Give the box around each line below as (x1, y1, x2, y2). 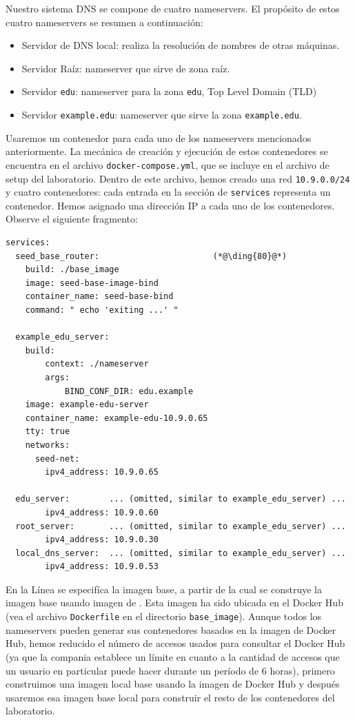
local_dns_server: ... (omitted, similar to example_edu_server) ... (15, 548, 346, 558)
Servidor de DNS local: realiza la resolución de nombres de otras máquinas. (21, 38, 340, 52)
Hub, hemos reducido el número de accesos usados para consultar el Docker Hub (6, 636, 345, 650)
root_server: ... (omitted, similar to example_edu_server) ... (15, 521, 346, 531)
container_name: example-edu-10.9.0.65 (25, 413, 208, 423)
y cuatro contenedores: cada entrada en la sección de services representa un (6, 185, 331, 199)
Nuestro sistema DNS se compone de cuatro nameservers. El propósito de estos (6, 1, 340, 15)
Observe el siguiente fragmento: (6, 212, 138, 226)
